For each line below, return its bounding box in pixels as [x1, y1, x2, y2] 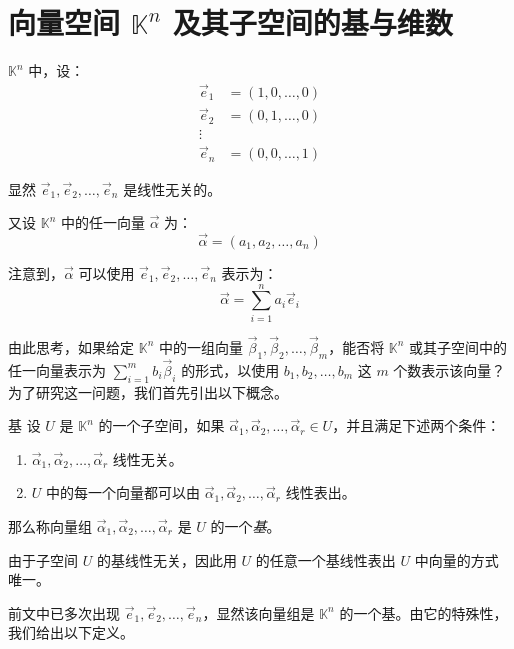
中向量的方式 [414, 549, 499, 570]
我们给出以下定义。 [8, 622, 134, 643]
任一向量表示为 [8, 359, 106, 380]
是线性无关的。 [123, 178, 222, 199]
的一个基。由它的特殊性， [339, 602, 508, 623]
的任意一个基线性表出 [255, 549, 396, 570]
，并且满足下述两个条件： [332, 415, 501, 436]
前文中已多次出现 [8, 602, 120, 623]
